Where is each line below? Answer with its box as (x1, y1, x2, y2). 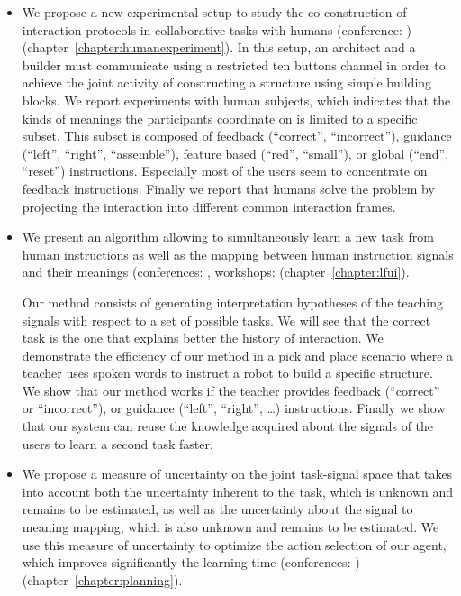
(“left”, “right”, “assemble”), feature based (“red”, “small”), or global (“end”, (22, 143, 449, 162)
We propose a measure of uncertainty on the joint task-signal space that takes (22, 464, 453, 483)
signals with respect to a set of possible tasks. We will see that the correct (22, 310, 431, 329)
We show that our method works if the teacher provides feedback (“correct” (22, 381, 440, 399)
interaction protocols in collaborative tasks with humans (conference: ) (22, 20, 411, 39)
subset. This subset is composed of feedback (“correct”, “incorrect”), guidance (22, 126, 452, 145)
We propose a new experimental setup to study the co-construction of (22, 3, 407, 21)
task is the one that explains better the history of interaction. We (22, 328, 384, 347)
